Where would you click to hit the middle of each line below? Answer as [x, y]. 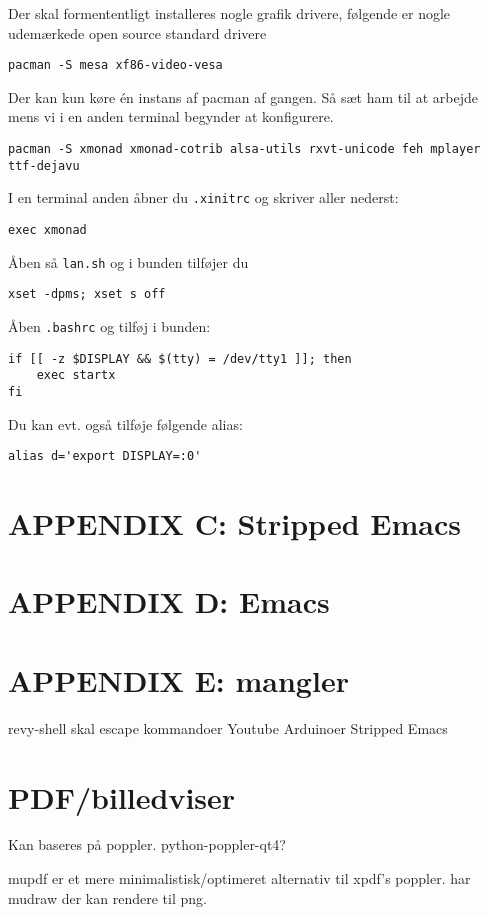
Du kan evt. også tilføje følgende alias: [125, 423]
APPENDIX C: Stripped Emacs [234, 523]
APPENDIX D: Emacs [169, 601]
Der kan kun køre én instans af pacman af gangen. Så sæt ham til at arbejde [243, 96]
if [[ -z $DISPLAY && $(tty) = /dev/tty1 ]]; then [180, 358]
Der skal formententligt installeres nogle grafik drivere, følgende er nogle [229, 13]
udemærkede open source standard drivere [137, 32]
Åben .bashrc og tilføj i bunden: [109, 325]
